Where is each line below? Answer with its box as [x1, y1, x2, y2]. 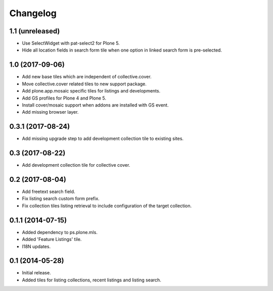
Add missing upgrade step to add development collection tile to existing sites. [22, 135, 184, 141]
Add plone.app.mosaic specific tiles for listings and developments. [22, 88, 161, 94]
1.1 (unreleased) [9, 27, 60, 35]
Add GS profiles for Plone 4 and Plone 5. [22, 95, 106, 101]
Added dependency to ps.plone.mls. [22, 229, 98, 235]
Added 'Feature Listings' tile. [22, 236, 82, 243]
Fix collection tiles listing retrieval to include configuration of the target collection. [22, 203, 192, 209]
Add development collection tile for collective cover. [22, 162, 130, 168]
